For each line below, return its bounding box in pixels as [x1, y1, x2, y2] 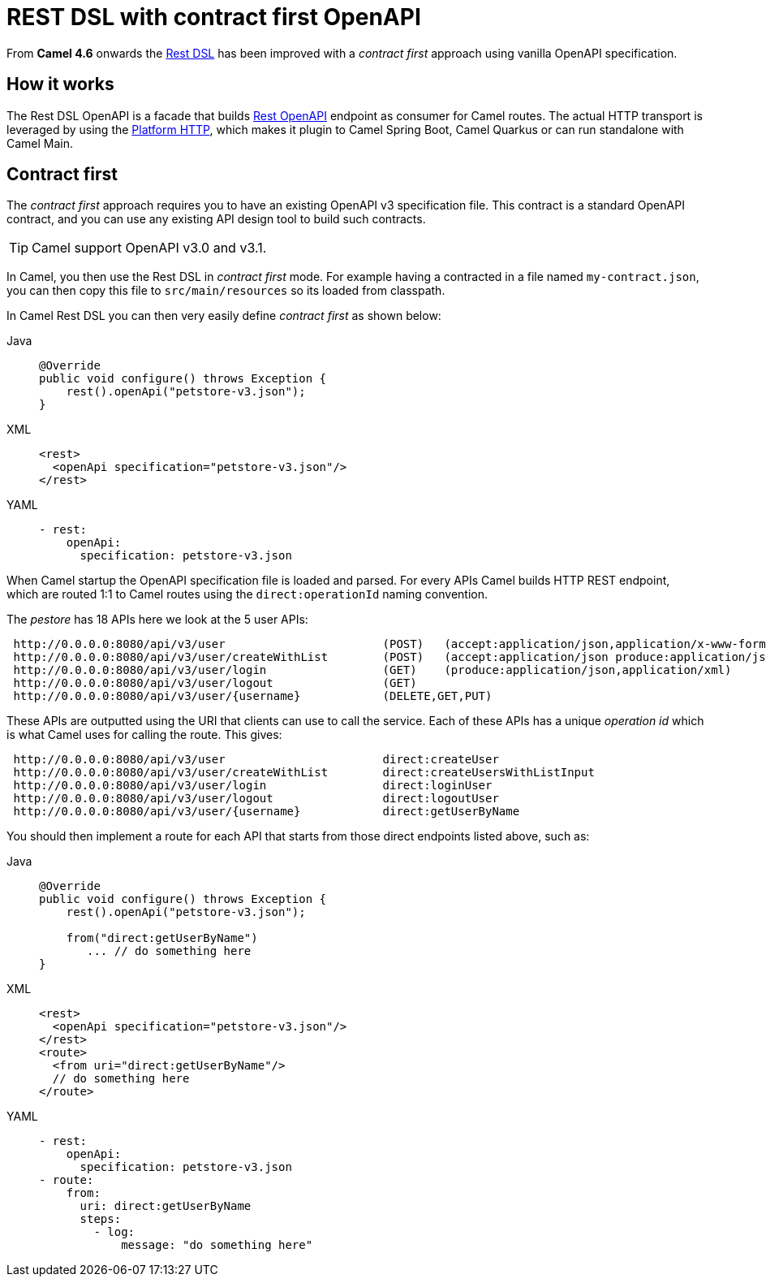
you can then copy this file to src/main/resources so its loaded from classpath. [6, 283, 445, 298]
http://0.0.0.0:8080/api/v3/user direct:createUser [13, 753, 499, 767]
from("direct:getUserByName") [66, 931, 258, 945]
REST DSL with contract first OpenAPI [6, 3, 421, 31]
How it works [6, 74, 114, 95]
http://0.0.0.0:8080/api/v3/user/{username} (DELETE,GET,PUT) [13, 689, 493, 703]
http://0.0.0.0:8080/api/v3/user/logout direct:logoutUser [13, 792, 499, 806]
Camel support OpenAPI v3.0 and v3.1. [32, 240, 267, 257]
